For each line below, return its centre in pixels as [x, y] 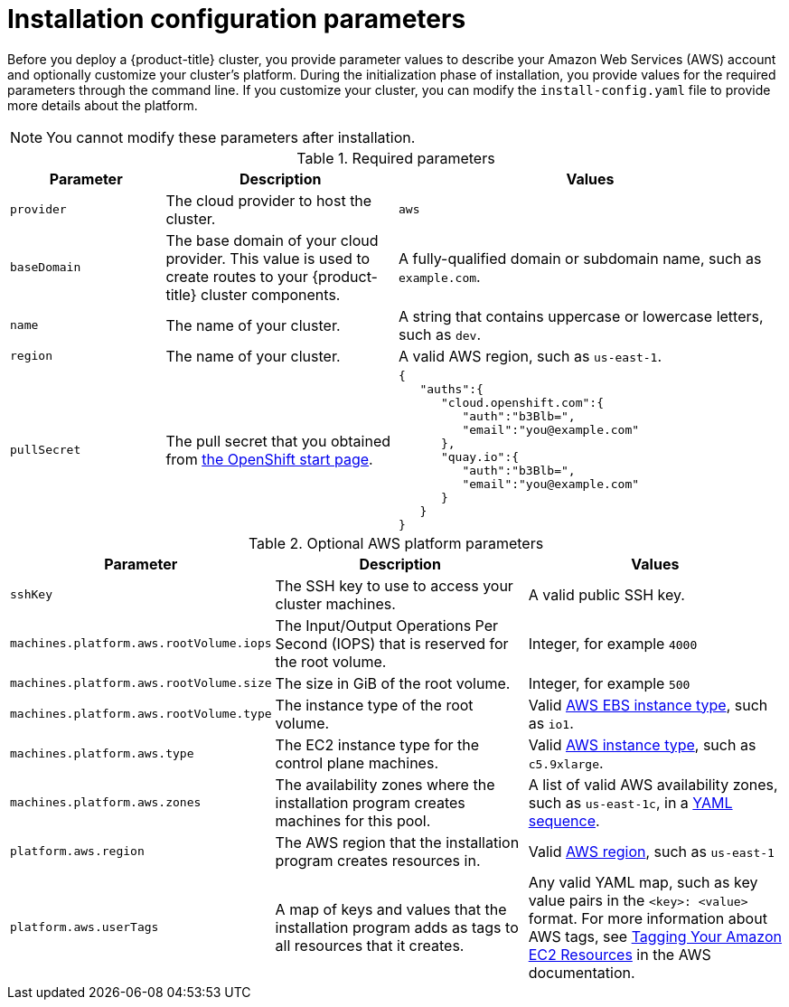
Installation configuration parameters [237, 19]
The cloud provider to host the [269, 200]
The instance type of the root [374, 705]
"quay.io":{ [480, 456]
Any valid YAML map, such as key [643, 882]
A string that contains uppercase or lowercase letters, [581, 316]
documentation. [582, 972]
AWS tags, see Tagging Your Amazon [655, 936]
